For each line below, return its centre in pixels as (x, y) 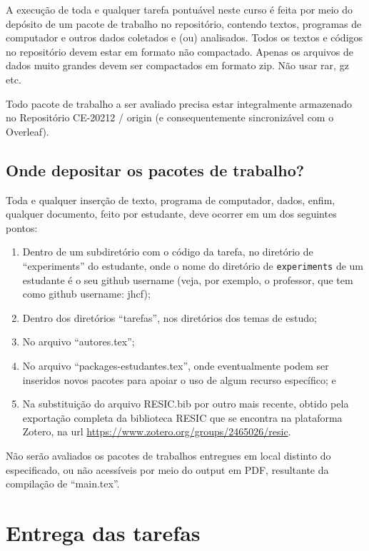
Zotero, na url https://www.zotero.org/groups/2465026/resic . (157, 431)
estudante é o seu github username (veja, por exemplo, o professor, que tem (188, 279)
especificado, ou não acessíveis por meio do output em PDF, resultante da (167, 469)
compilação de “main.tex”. (63, 484)
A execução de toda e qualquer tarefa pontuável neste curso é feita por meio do (179, 9)
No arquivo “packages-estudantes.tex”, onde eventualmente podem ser (176, 365)
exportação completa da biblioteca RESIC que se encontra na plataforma (182, 417)
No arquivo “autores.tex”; (79, 342)
